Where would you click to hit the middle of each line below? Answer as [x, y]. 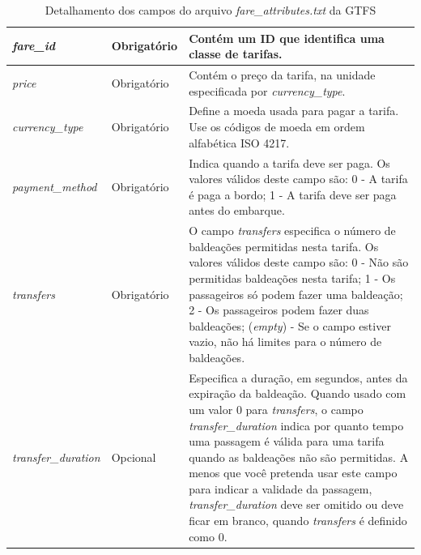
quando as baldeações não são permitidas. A [299, 457]
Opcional [134, 457]
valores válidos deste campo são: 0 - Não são [299, 262]
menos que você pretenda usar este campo [293, 473]
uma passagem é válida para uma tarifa [287, 441]
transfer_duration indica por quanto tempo [296, 425]
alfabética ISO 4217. [239, 142]
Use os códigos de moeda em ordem [277, 127]
